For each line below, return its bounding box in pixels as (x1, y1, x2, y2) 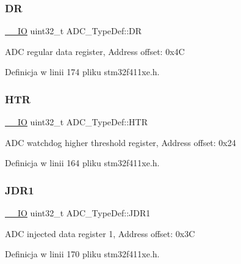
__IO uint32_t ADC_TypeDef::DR (5, 24, 142, 37)
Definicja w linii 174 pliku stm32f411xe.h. (5, 65, 160, 78)
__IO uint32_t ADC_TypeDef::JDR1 (5, 207, 151, 219)
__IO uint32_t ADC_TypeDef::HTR (5, 116, 148, 128)
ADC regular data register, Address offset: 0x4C (5, 45, 185, 57)
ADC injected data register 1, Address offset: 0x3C (5, 227, 195, 240)
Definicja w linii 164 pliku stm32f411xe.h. (5, 156, 160, 169)
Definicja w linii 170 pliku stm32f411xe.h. (5, 248, 160, 260)
